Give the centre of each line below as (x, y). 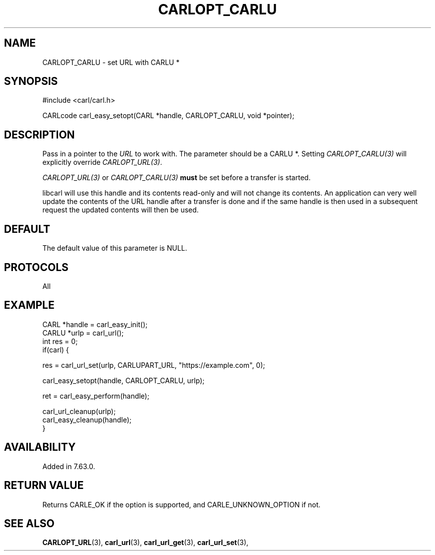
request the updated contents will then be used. (121, 210)
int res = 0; (60, 341)
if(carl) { (56, 349)
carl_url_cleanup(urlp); (79, 411)
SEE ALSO (29, 523)
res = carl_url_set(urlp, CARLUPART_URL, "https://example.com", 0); (154, 365)
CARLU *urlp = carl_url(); (83, 333)
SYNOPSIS (31, 81)
